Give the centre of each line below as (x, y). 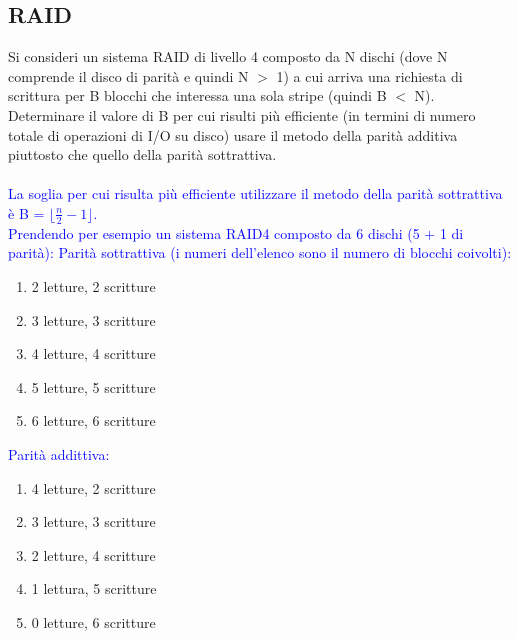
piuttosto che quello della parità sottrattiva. (142, 154)
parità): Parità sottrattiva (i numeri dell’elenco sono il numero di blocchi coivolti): (260, 252)
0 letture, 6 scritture (93, 621)
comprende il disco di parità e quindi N (128, 75)
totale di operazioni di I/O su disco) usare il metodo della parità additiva (233, 134)
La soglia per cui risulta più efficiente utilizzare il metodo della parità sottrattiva (255, 193)
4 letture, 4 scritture (93, 353)
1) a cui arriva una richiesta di (369, 75)
